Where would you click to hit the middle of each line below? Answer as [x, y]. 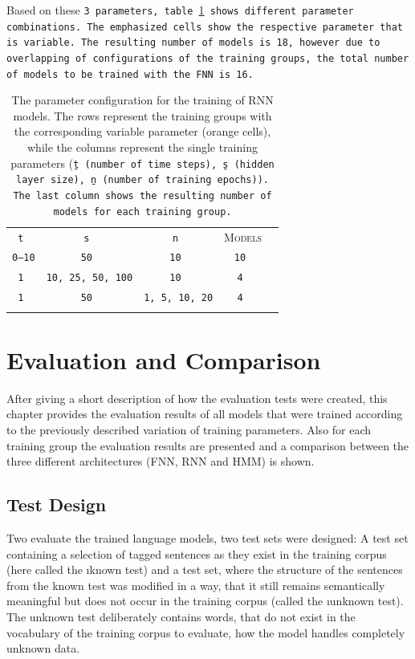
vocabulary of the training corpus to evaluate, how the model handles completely [206, 632]
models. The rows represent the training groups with [142, 115]
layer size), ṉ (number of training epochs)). [142, 180]
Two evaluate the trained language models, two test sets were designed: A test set [207, 537]
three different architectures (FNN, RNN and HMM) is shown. [161, 461]
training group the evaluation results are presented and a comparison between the [208, 445]
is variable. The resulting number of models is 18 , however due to [193, 43]
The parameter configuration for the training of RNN [142, 100]
